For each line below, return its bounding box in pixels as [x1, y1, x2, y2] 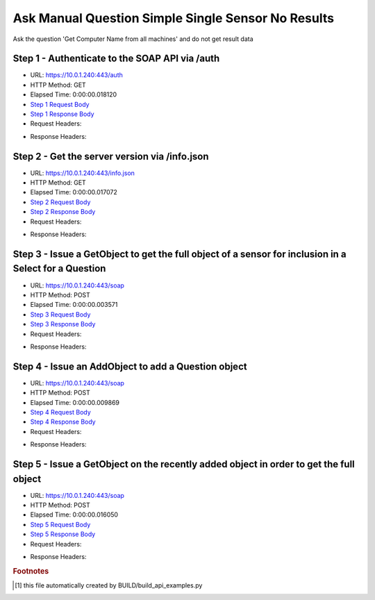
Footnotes [12, 566, 49, 576]
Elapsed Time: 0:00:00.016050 [30, 510, 118, 519]
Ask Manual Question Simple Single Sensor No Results [12, 10, 335, 26]
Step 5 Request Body [30, 520, 91, 528]
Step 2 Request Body [30, 198, 91, 206]
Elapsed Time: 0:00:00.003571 [30, 301, 118, 309]
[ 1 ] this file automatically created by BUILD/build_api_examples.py [15, 581, 203, 590]
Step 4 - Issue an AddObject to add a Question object [12, 360, 247, 372]
